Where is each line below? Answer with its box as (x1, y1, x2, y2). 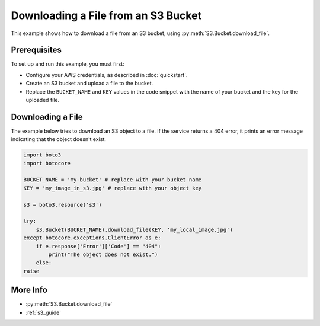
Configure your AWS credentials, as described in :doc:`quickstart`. (25, 71, 188, 78)
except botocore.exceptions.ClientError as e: (23, 235, 161, 241)
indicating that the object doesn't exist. (11, 136, 107, 143)
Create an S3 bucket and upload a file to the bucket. (25, 80, 153, 87)
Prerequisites (11, 45, 62, 55)
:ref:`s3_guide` (25, 309, 62, 316)
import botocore (23, 160, 71, 167)
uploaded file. (25, 97, 60, 104)
